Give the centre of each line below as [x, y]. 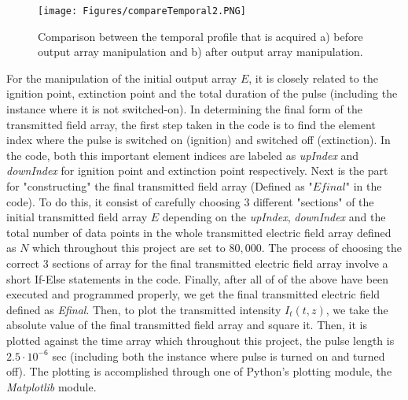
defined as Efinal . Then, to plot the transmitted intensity [144, 309]
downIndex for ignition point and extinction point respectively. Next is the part [197, 170]
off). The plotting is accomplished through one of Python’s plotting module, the [199, 371]
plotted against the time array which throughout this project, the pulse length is [200, 340]
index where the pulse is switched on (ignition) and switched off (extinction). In [198, 140]
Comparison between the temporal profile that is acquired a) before [200, 36]
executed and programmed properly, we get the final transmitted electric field [193, 294]
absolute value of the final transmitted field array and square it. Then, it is [187, 325]
